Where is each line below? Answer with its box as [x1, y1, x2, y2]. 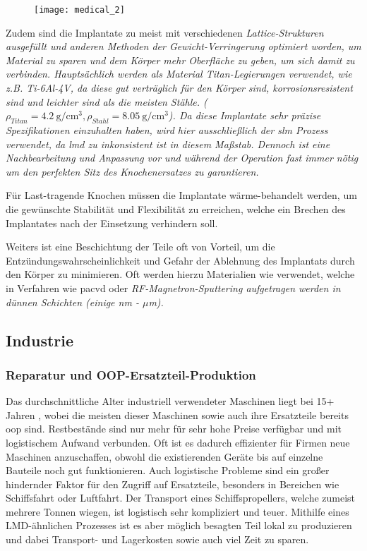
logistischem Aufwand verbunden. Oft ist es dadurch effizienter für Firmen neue [6, 435, 350, 449]
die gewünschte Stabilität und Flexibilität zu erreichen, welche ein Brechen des [6, 201, 346, 216]
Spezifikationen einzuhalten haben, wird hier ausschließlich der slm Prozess [6, 123, 328, 138]
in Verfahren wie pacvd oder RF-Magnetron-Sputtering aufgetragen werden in [6, 280, 341, 295]
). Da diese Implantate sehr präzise [168, 108, 321, 123]
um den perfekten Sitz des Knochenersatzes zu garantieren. [6, 164, 259, 178]
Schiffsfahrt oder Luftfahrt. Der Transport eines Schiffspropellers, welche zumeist [6, 490, 356, 505]
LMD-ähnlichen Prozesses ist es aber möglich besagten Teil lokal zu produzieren [6, 518, 352, 533]
